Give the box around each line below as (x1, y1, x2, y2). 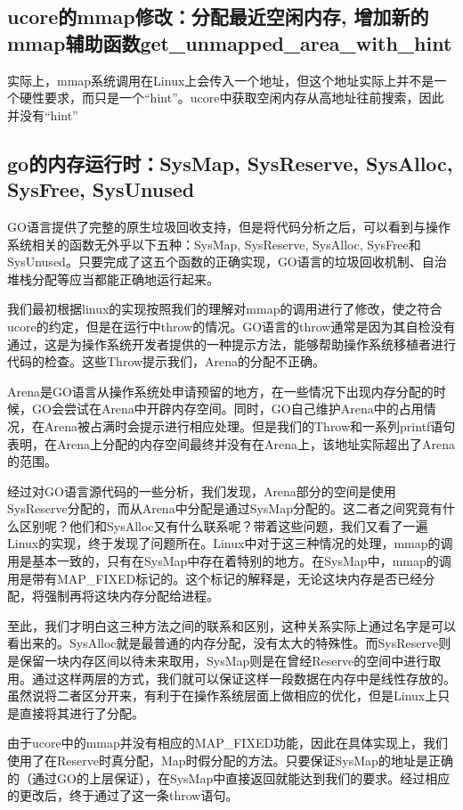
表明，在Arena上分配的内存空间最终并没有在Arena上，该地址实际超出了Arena (7, 434, 455, 453)
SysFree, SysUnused (7, 176, 195, 203)
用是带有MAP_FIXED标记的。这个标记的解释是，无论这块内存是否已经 (7, 569, 423, 587)
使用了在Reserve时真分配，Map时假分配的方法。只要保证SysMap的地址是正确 (7, 751, 453, 769)
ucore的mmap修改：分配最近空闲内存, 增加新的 (7, 3, 429, 30)
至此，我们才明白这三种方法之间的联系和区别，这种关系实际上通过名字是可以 (7, 616, 456, 634)
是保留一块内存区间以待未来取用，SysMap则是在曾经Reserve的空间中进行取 (7, 651, 442, 670)
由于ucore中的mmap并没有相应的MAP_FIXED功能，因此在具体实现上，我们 (7, 733, 449, 752)
